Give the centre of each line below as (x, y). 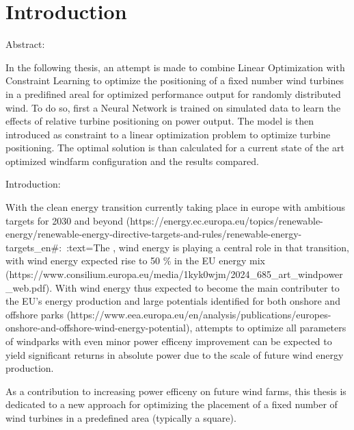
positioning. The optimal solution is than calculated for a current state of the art (175, 148)
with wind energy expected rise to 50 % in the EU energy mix (135, 261)
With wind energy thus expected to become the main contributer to (197, 287)
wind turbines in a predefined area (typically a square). (121, 417)
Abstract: (25, 44)
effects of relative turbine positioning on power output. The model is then (160, 121)
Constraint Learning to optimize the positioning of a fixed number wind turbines (175, 80)
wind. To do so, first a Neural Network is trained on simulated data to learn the (173, 107)
